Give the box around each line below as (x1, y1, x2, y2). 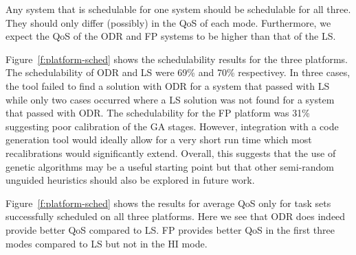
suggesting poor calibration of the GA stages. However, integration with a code (5, 119, 339, 133)
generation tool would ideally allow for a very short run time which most (5, 132, 312, 147)
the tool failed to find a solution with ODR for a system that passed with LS (5, 78, 330, 93)
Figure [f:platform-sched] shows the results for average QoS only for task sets (5, 195, 331, 210)
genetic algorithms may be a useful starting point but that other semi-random (5, 159, 335, 173)
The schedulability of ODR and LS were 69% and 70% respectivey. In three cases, (5, 65, 351, 80)
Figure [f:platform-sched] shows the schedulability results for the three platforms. (5, 51, 348, 66)
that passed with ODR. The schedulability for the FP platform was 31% (5, 106, 310, 120)
